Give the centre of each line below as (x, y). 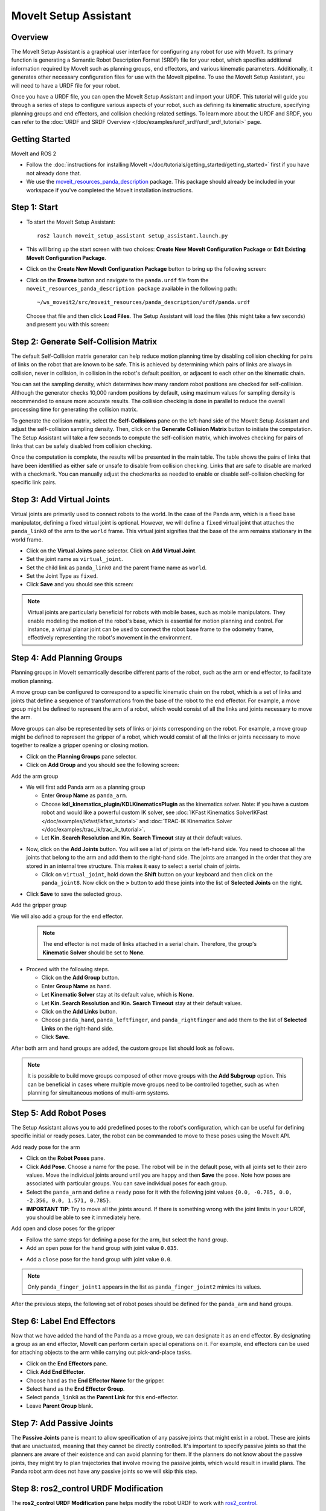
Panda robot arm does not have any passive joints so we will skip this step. (104, 1471)
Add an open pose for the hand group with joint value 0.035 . (102, 1248)
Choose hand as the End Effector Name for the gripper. (96, 1380)
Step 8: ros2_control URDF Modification (87, 1489)
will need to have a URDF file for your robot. (66, 85)
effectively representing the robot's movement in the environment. (110, 638)
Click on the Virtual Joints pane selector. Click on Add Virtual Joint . (111, 551)
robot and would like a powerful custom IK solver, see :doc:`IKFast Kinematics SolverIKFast (155, 812)
